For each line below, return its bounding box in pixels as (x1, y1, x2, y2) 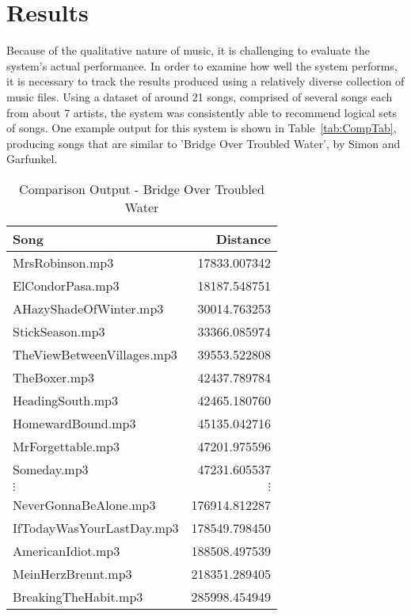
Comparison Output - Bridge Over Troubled (19, 179, 264, 198)
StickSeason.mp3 (13, 321, 105, 340)
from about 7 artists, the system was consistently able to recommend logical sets (6, 104, 398, 120)
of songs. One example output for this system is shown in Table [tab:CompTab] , (6, 120, 397, 136)
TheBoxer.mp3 (13, 367, 94, 386)
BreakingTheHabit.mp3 (13, 587, 143, 606)
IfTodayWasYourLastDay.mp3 (13, 518, 179, 537)
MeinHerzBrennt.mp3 (13, 564, 132, 583)
